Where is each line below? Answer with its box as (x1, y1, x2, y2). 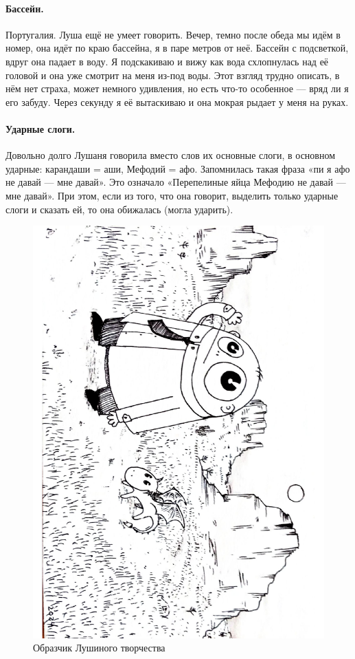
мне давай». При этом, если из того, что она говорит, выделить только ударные (5, 188, 339, 202)
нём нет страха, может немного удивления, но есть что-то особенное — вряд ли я (5, 81, 349, 96)
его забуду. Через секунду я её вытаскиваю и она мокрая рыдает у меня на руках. (5, 94, 349, 109)
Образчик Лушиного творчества (33, 640, 165, 655)
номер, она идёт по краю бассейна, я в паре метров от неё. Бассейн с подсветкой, (5, 41, 349, 55)
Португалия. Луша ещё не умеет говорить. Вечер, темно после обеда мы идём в (5, 27, 341, 41)
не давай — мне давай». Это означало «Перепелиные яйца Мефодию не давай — (5, 175, 346, 189)
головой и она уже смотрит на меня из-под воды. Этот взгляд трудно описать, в (5, 67, 340, 82)
